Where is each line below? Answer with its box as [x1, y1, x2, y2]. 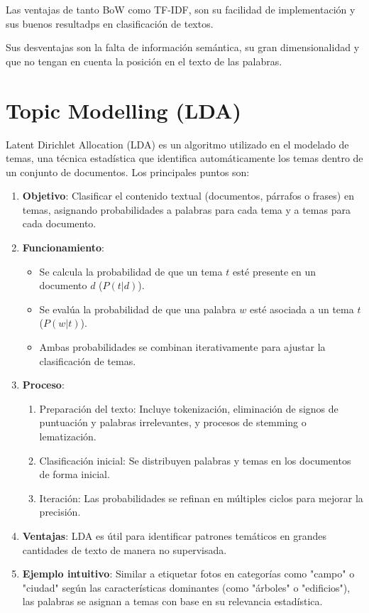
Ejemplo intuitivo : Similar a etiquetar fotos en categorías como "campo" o [22, 566, 355, 581]
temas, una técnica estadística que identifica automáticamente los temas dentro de [6, 151, 363, 166]
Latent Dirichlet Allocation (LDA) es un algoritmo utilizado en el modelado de [6, 136, 349, 151]
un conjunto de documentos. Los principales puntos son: [6, 164, 250, 179]
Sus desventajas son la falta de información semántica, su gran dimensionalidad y [6, 40, 360, 55]
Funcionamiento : [22, 240, 104, 255]
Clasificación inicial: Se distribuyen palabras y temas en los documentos [39, 452, 351, 467]
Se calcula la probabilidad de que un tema [39, 264, 223, 278]
